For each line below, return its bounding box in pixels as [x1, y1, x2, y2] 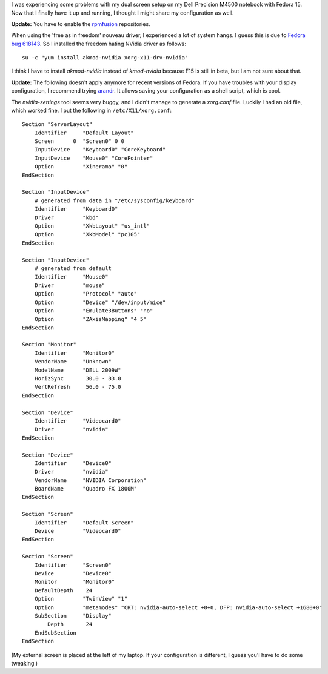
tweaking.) [11, 659, 38, 667]
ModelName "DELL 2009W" [34, 366, 121, 374]
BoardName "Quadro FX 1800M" [34, 485, 138, 492]
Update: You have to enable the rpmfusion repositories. [11, 20, 151, 27]
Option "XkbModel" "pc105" [34, 231, 141, 238]
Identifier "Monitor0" [34, 349, 115, 357]
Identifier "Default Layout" [34, 129, 135, 136]
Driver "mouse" [34, 282, 105, 289]
